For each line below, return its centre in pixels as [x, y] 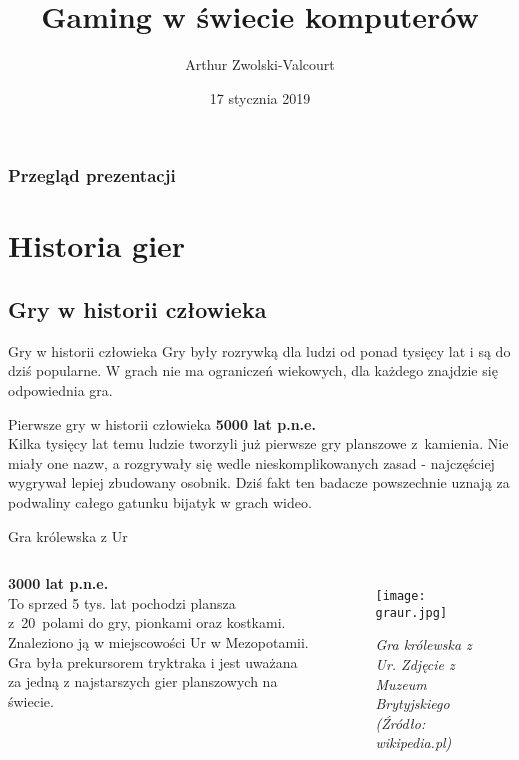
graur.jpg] [411, 612]
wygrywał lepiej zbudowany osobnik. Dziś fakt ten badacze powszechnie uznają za [259, 482]
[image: [400, 596]
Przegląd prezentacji [92, 175]
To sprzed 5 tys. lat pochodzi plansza [122, 602]
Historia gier [97, 245]
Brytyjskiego [412, 703]
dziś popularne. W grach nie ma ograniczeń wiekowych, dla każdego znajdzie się [253, 370]
